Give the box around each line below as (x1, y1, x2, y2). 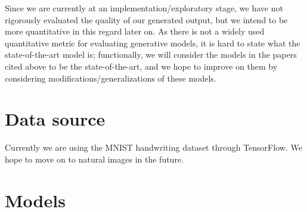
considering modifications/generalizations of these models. (5, 71, 216, 84)
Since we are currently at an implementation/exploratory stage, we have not (5, 2, 283, 14)
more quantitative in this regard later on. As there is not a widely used (5, 25, 265, 38)
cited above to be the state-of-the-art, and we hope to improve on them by (5, 60, 278, 72)
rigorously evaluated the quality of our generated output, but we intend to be (5, 13, 288, 26)
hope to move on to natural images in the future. (5, 152, 184, 165)
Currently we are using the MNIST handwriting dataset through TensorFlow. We (5, 141, 302, 154)
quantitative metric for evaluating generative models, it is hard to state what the (5, 36, 300, 49)
